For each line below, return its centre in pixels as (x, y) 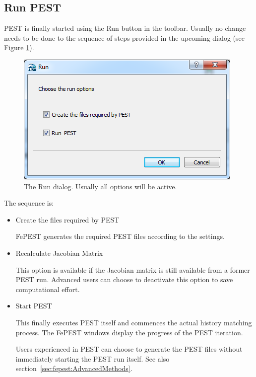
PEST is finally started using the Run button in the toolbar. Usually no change (125, 28)
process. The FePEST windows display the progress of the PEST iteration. (129, 332)
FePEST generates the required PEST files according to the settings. (120, 236)
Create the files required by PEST (67, 219)
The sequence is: (29, 203)
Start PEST (34, 306)
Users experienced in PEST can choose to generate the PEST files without (129, 349)
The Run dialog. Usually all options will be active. (100, 186)
